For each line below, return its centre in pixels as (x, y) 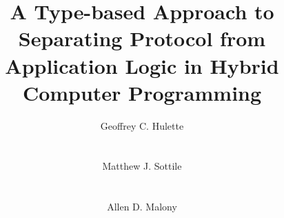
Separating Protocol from (142, 38)
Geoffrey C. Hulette (142, 125)
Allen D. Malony (142, 207)
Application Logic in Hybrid (142, 65)
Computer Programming (142, 92)
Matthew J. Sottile (142, 166)
